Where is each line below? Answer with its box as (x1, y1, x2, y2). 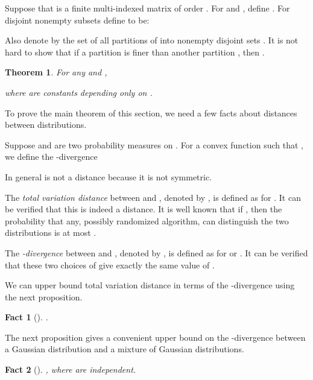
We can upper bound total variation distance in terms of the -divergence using (5, 279, 295, 291)
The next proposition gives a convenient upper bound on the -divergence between (5, 331, 306, 343)
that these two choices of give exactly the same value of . (5, 258, 215, 271)
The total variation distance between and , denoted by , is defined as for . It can (5, 191, 301, 203)
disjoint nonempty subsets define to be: (5, 13, 150, 26)
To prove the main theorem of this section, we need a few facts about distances (5, 106, 297, 119)
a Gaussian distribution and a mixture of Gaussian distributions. (5, 343, 244, 355)
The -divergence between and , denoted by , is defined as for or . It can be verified (5, 246, 308, 259)
